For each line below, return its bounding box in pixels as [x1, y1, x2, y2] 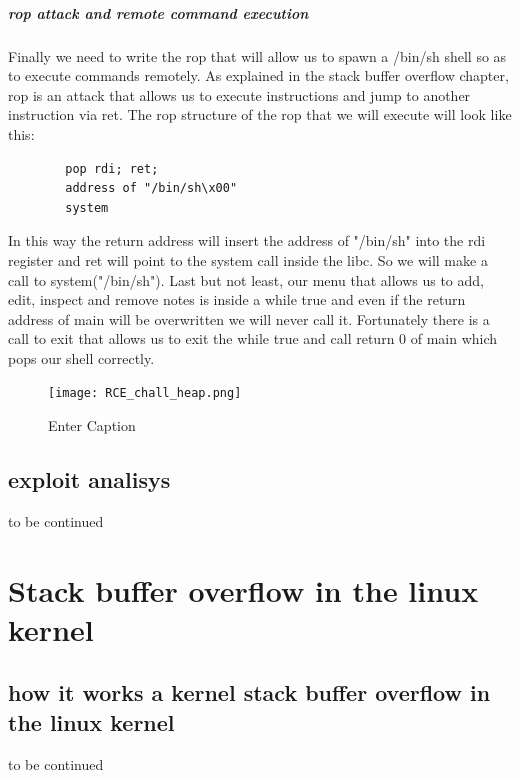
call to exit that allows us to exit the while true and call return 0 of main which [8, 328, 498, 349]
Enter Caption [48, 415, 136, 436]
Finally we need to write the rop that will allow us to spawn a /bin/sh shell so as [8, 45, 507, 66]
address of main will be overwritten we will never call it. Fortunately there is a [8, 308, 490, 329]
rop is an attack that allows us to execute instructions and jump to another [8, 84, 471, 105]
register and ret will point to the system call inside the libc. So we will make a [8, 249, 488, 270]
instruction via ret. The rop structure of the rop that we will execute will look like [8, 104, 512, 125]
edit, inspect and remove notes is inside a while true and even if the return [8, 289, 466, 310]
